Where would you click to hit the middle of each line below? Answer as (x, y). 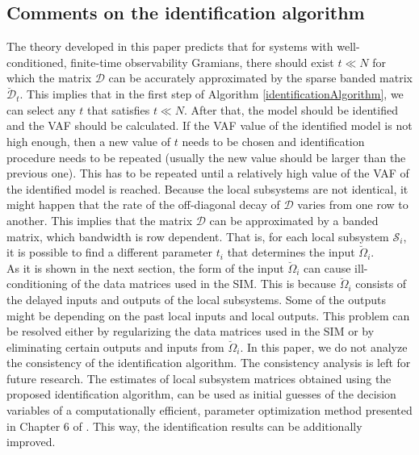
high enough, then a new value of (89, 141)
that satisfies (119, 109)
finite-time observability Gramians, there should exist (202, 62)
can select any (41, 109)
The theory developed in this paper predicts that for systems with (170, 46)
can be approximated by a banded (294, 220)
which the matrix (49, 78)
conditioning (37, 284)
